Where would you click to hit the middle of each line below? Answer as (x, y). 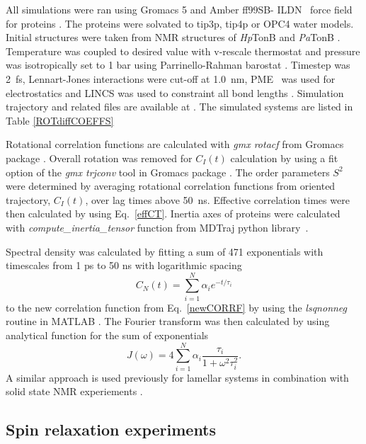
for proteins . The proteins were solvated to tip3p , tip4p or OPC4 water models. (180, 23)
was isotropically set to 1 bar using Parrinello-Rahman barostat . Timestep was (178, 65)
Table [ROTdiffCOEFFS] (60, 120)
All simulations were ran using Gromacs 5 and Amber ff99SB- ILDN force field (179, 9)
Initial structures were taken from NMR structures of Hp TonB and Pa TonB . (173, 37)
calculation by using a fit (284, 158)
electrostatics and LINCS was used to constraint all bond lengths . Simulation (175, 92)
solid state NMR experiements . (74, 391)
